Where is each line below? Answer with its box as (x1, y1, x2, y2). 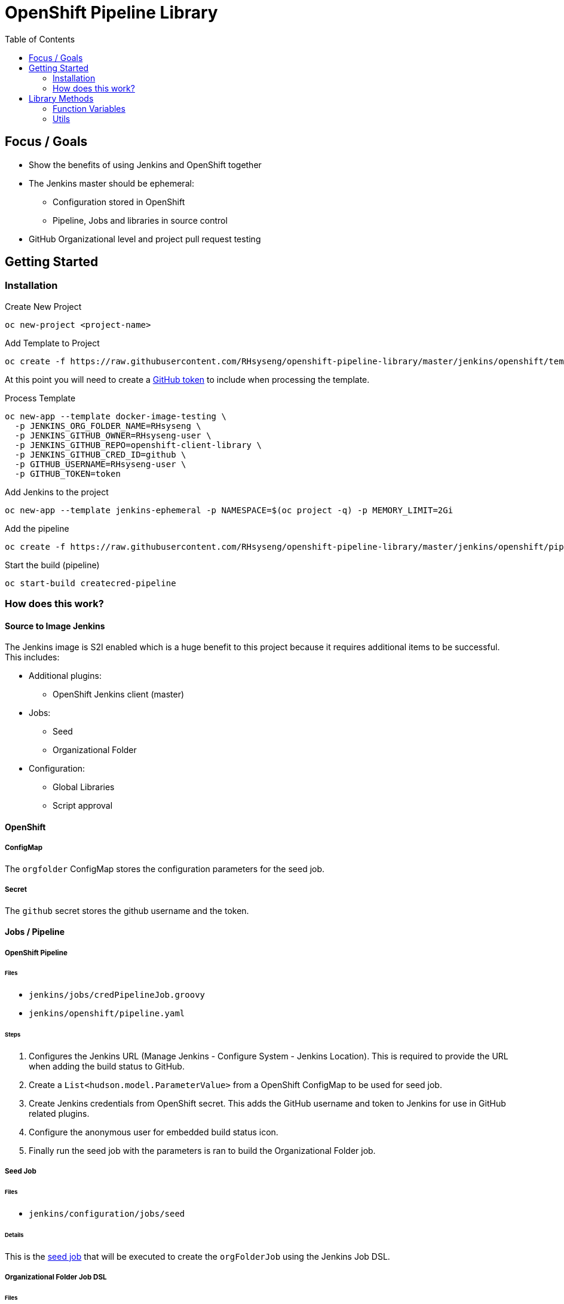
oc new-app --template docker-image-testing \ (5, 411, 226, 421)
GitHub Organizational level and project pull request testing (29, 233, 261, 244)
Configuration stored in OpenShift (53, 196, 185, 207)
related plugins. (29, 1108, 90, 1119)
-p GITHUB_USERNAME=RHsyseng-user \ (14, 459, 186, 469)
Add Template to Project (5, 337, 100, 348)
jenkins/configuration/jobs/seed (29, 1209, 185, 1219)
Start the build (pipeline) (5, 559, 100, 570)
